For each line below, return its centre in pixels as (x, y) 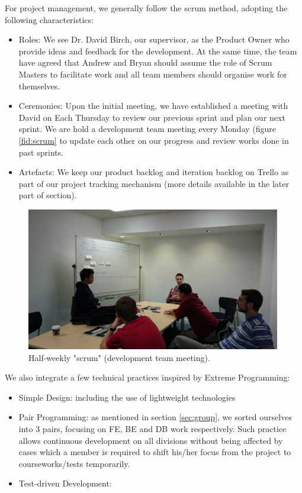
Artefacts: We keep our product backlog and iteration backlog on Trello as (154, 172)
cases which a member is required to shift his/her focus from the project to (155, 452)
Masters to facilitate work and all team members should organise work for (153, 74)
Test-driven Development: (65, 483)
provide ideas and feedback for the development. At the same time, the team (158, 51)
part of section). (48, 195)
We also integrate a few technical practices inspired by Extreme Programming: (147, 377)
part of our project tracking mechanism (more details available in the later (154, 183)
